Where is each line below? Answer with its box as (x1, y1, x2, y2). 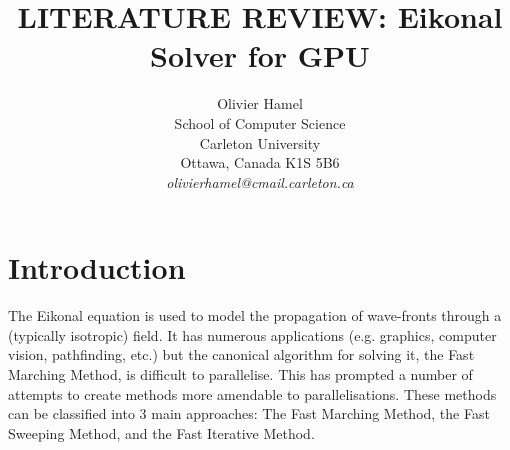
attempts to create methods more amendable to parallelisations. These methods (8, 383, 497, 404)
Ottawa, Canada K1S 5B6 (180, 152, 340, 173)
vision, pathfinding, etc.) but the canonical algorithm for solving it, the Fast (8, 344, 475, 365)
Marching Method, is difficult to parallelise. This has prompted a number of (8, 364, 473, 384)
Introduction (8, 247, 186, 288)
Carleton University (199, 132, 321, 153)
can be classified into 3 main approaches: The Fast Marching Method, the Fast (8, 403, 490, 424)
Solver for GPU (150, 35, 370, 76)
